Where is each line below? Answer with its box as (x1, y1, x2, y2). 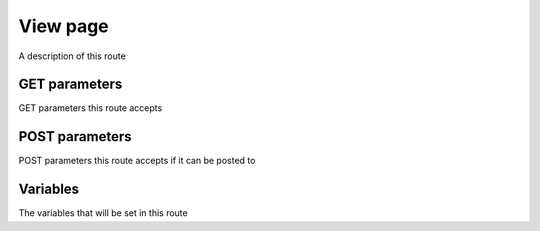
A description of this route (18, 50, 127, 62)
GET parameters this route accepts (18, 102, 163, 114)
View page (18, 15, 109, 37)
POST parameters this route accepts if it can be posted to (18, 155, 256, 167)
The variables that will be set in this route (18, 207, 189, 219)
